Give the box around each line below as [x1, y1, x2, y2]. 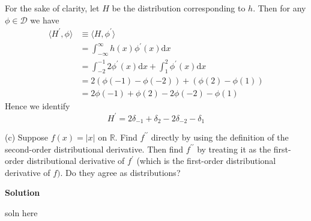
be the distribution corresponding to [112, 2, 246, 14]
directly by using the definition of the [151, 130, 289, 143]
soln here [5, 206, 38, 219]
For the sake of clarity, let [5, 2, 100, 14]
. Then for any [253, 2, 306, 14]
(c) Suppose [5, 130, 49, 143]
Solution [5, 186, 40, 199]
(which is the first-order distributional [136, 154, 276, 167]
